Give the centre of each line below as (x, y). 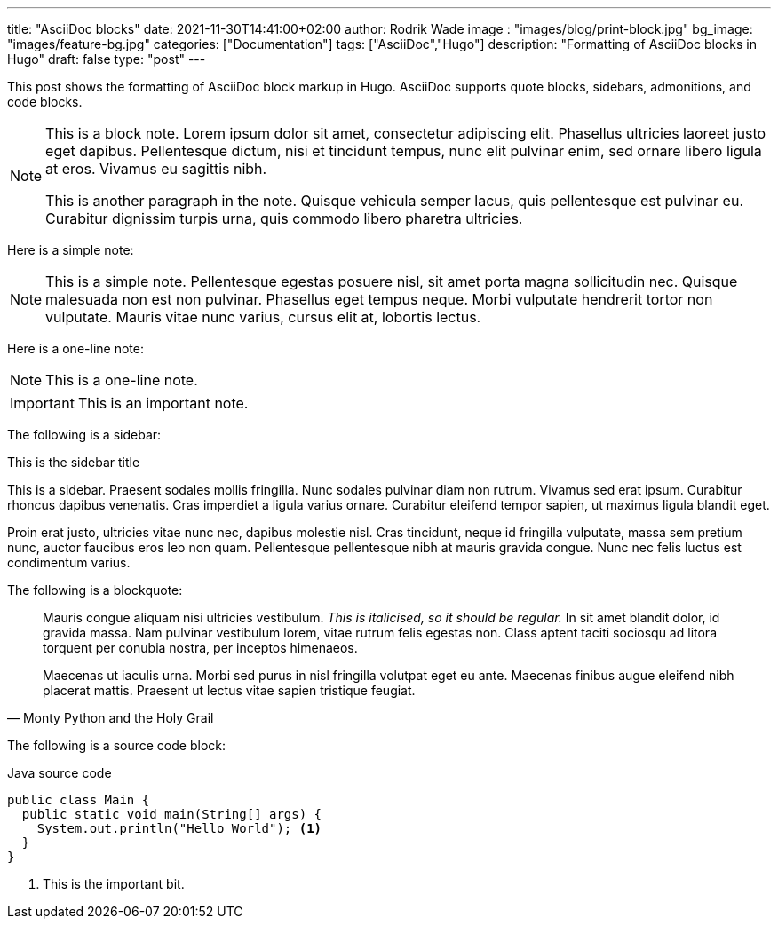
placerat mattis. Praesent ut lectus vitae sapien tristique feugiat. (229, 690)
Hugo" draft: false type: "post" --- (107, 59)
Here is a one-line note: (75, 348)
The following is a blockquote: (95, 590)
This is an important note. (163, 403)
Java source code (60, 773)
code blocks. (45, 102)
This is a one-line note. (122, 380)
